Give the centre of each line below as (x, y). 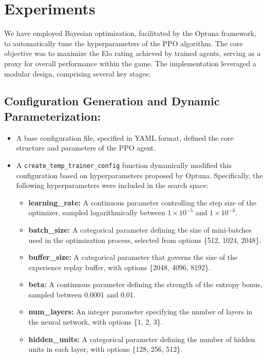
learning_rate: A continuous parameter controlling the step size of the (142, 202)
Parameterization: (53, 116)
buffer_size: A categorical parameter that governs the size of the (133, 257)
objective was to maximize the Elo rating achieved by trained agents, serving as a (132, 53)
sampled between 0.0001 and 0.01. (82, 294)
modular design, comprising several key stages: (78, 73)
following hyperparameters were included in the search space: (112, 185)
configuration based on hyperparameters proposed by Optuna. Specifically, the (139, 175)
